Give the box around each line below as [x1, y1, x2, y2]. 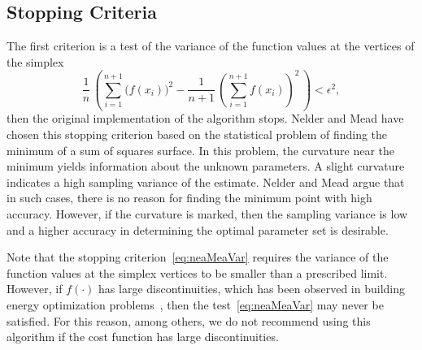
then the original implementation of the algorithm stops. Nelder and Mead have [7, 110, 404, 127]
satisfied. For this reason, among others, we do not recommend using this [7, 312, 371, 329]
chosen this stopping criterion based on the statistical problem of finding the [7, 126, 388, 143]
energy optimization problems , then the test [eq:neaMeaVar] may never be [7, 296, 384, 313]
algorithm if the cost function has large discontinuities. [7, 328, 279, 345]
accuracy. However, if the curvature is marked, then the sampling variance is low [7, 205, 408, 223]
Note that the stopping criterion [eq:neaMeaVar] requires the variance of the [7, 248, 389, 266]
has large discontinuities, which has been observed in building [98, 280, 405, 297]
